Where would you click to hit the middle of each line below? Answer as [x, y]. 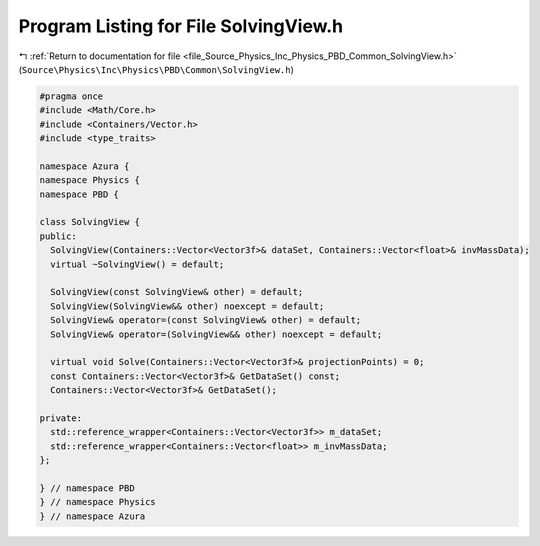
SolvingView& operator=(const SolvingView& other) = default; [206, 320]
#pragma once [71, 96]
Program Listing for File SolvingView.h [181, 26]
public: [58, 236]
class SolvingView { [89, 222]
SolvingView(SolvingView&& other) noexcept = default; [187, 306]
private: [61, 418]
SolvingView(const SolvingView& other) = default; [177, 292]
